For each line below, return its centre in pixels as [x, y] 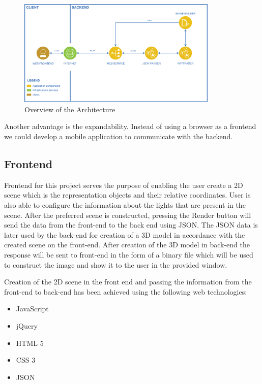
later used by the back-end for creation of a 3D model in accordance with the [125, 234]
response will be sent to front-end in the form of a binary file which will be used [129, 254]
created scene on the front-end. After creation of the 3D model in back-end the [127, 245]
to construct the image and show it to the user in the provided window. [116, 264]
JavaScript [32, 309]
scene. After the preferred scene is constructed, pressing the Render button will [128, 215]
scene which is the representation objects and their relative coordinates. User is [127, 195]
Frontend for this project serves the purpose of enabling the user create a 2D [124, 185]
